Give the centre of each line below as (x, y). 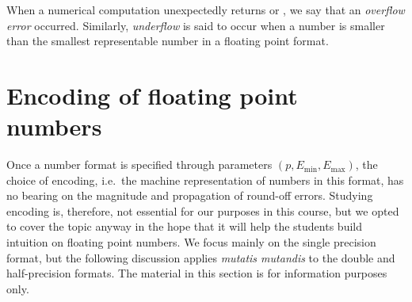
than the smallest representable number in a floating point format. (168, 41)
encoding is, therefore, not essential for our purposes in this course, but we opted (203, 210)
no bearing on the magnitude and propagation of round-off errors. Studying (190, 195)
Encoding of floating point (152, 95)
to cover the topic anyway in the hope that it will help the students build (184, 226)
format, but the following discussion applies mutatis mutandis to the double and (201, 257)
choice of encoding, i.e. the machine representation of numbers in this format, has (205, 180)
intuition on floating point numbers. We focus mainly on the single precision (191, 242)
